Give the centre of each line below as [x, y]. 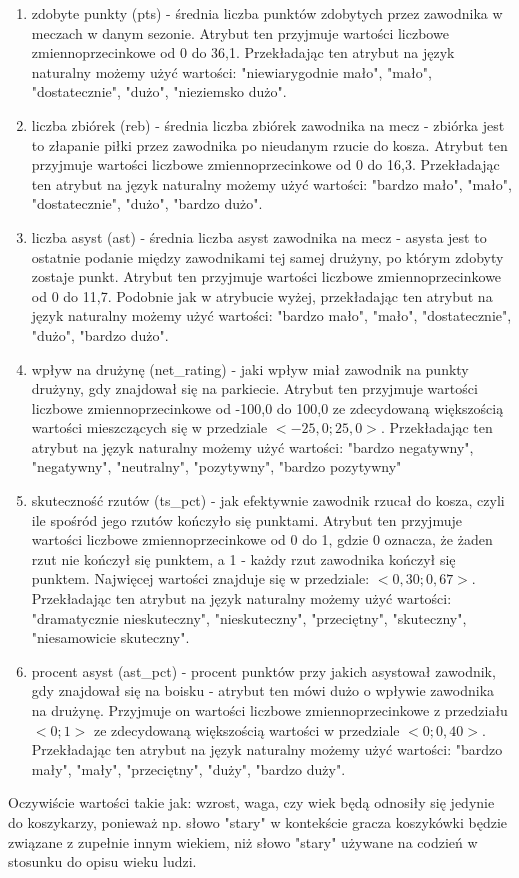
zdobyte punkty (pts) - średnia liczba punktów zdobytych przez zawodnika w [267, 13]
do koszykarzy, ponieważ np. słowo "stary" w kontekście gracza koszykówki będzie [257, 821]
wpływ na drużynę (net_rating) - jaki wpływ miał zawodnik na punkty [250, 368]
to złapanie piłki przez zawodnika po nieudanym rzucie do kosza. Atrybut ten [269, 144]
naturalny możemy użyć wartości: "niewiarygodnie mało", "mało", [231, 71]
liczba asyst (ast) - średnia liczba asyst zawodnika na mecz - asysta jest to [259, 236]
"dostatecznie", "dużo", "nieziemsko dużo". [159, 91]
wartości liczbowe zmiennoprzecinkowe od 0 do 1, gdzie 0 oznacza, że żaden [262, 539]
